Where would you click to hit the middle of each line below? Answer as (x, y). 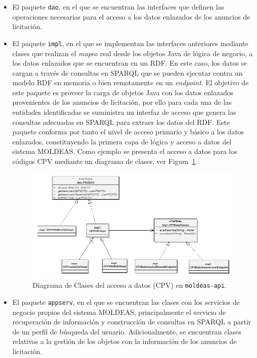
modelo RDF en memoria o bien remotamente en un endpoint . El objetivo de (130, 82)
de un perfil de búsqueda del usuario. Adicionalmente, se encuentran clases (127, 331)
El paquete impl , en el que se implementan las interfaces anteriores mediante (130, 43)
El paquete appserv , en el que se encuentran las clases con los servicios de (126, 302)
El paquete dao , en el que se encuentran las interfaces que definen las (118, 7)
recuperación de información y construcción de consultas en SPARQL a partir (132, 322)
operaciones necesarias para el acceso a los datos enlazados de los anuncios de (131, 16)
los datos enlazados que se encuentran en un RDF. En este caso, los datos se (130, 63)
